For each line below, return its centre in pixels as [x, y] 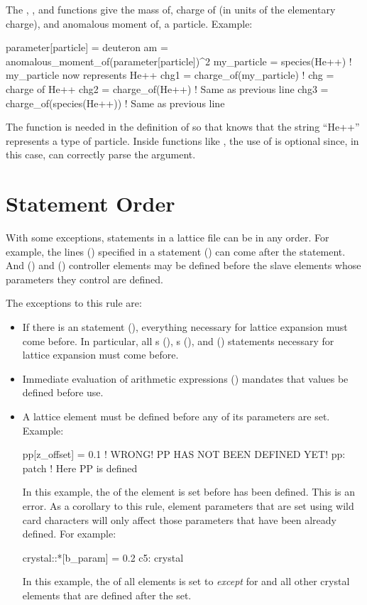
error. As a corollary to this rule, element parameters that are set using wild [188, 505]
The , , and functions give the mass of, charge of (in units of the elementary [171, 9]
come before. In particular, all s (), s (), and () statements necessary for [178, 340]
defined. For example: [69, 534]
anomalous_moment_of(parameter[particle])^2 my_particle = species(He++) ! [179, 61]
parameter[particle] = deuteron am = [87, 47]
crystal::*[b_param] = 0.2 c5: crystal [103, 557]
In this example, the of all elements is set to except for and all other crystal [186, 581]
